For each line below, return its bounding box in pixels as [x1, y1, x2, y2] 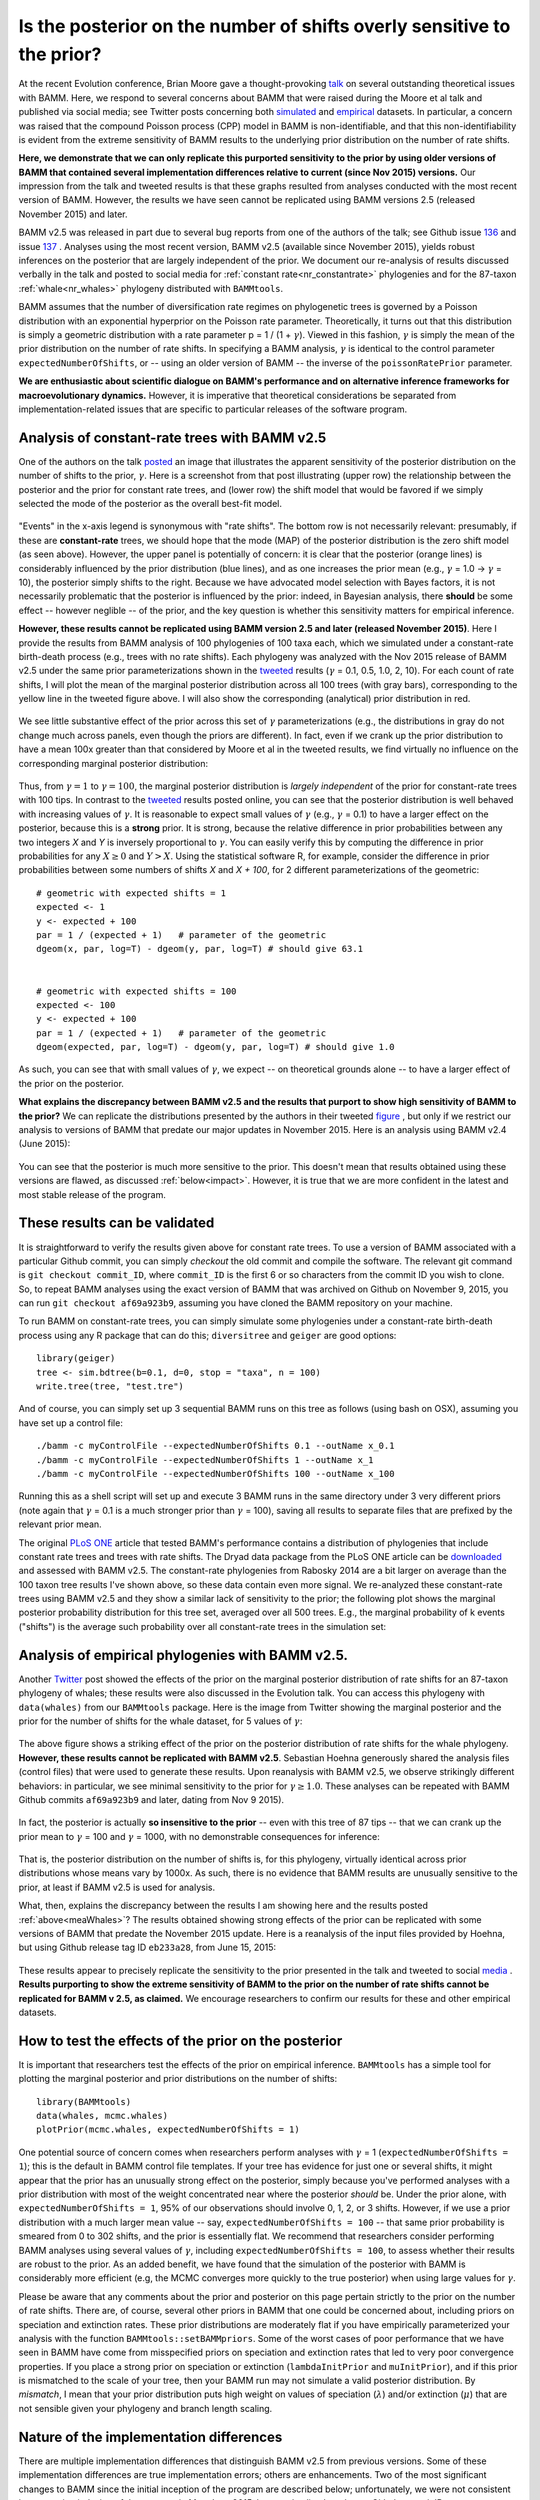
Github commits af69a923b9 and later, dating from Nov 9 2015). [18, 1793, 285, 1805]
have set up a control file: [18, 1416, 124, 1429]
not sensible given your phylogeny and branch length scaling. [18, 2402, 273, 2414]
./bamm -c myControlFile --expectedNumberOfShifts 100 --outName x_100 [36, 1468, 395, 1479]
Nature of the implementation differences [18, 2428, 283, 2445]
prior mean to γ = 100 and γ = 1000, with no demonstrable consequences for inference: [18, 1830, 380, 1842]
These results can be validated [18, 1215, 215, 1232]
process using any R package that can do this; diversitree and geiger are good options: [18, 1329, 397, 1341]
